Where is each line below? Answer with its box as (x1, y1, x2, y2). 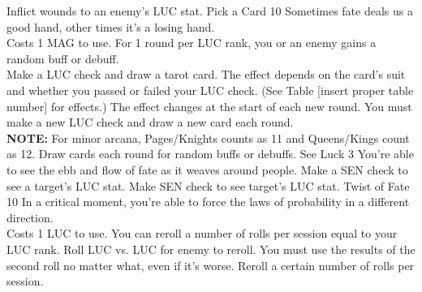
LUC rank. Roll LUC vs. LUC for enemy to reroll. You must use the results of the (6, 240, 416, 257)
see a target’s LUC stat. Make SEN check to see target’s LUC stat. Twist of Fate (6, 177, 410, 194)
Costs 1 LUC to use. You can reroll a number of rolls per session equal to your (6, 225, 398, 242)
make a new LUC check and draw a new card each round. (6, 114, 294, 131)
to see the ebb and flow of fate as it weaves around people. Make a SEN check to (6, 161, 408, 178)
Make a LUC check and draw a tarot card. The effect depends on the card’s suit (6, 66, 406, 83)
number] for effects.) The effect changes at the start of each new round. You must (6, 97, 412, 114)
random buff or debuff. (6, 49, 119, 67)
